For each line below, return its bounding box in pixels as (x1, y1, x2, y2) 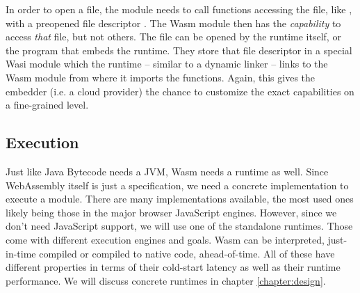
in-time (6, 246, 36, 260)
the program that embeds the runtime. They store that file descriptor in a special (6, 42, 352, 57)
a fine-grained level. (6, 97, 89, 112)
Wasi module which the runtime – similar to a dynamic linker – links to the (6, 56, 328, 71)
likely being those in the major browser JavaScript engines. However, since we (6, 205, 337, 219)
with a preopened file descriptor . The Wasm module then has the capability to (6, 15, 341, 30)
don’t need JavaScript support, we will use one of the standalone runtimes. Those (6, 219, 353, 233)
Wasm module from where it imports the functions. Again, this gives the (6, 70, 316, 84)
